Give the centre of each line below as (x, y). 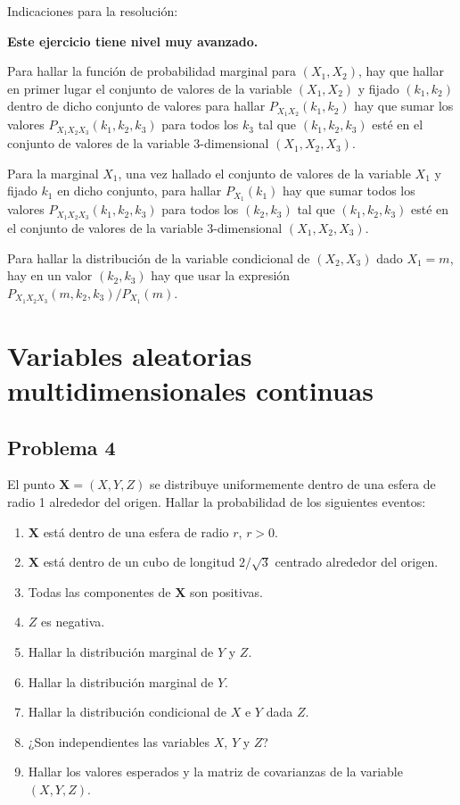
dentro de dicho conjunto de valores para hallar (136, 106)
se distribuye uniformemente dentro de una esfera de (292, 484)
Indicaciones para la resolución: (93, 11)
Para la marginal (53, 173)
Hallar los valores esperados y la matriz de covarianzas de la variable (215, 772)
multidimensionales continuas (191, 390)
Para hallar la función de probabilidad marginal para (152, 71)
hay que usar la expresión (221, 275)
